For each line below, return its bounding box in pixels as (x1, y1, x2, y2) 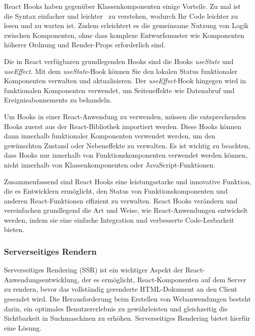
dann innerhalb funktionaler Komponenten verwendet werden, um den (4, 131, 215, 141)
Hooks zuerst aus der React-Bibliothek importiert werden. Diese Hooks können (4, 121, 241, 131)
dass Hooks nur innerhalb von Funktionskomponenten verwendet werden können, (4, 150, 248, 160)
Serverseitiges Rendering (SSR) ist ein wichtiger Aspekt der (4, 265, 183, 275)
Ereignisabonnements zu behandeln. (4, 95, 112, 105)
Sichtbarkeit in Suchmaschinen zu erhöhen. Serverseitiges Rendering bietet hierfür (4, 313, 251, 323)
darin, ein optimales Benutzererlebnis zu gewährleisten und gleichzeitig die (4, 303, 228, 313)
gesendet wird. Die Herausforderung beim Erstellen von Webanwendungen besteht (4, 294, 251, 304)
